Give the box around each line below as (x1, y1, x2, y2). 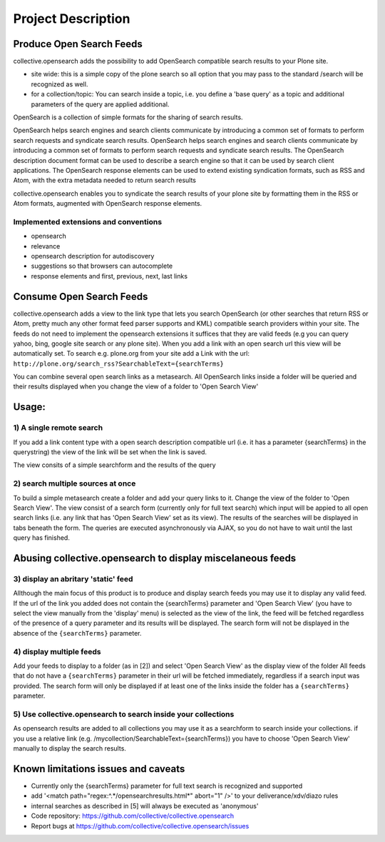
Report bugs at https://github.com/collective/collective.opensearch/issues (31, 821, 250, 830)
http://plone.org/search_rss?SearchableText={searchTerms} (13, 359, 225, 368)
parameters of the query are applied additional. (31, 100, 170, 109)
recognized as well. (31, 79, 88, 89)
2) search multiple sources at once (13, 478, 136, 488)
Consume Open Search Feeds (13, 290, 148, 303)
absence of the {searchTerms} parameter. (13, 628, 142, 637)
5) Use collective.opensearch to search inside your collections (13, 709, 235, 719)
